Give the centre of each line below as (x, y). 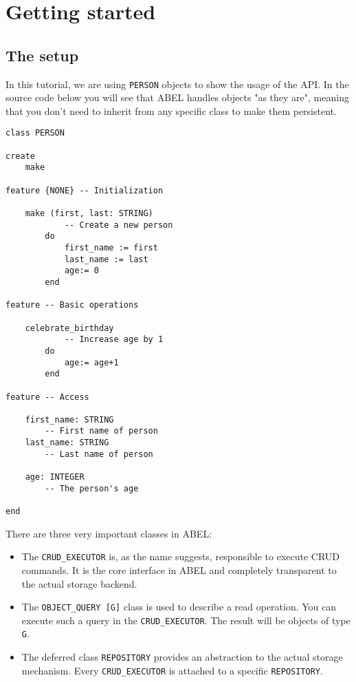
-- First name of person (101, 431)
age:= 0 (82, 271)
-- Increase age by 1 (114, 340)
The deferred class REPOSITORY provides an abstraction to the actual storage (182, 657)
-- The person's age (92, 488)
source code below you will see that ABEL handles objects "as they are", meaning (177, 97)
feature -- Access (47, 397)
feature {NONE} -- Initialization (85, 190)
